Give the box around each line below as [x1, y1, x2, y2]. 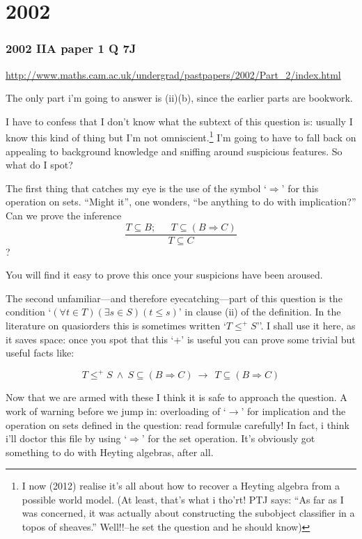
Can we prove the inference [6, 208, 122, 222]
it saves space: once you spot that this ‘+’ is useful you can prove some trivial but [6, 331, 356, 346]
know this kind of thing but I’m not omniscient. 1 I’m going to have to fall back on [6, 128, 356, 145]
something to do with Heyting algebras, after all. [6, 444, 214, 459]
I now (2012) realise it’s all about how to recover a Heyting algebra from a [22, 478, 340, 493]
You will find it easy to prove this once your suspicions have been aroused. [6, 267, 323, 282]
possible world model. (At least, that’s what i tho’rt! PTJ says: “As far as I [22, 492, 344, 506]
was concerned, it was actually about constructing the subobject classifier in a [22, 506, 355, 520]
